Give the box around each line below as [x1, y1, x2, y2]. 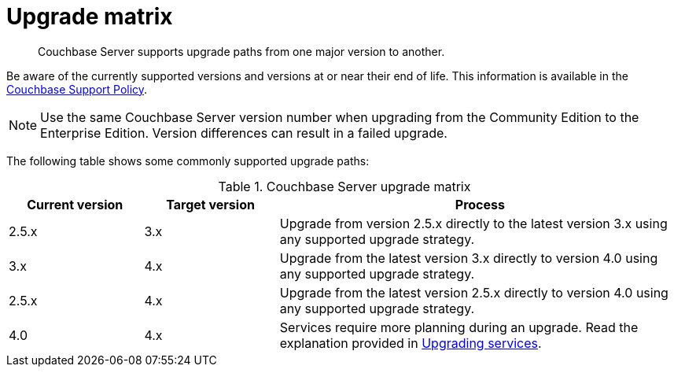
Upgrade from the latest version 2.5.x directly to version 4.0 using [279, 284, 668, 301]
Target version [166, 196, 255, 212]
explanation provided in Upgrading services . [279, 334, 542, 351]
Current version [27, 196, 123, 212]
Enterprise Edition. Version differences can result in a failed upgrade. [40, 124, 447, 141]
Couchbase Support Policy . [6, 82, 148, 96]
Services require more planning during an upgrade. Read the [279, 319, 639, 335]
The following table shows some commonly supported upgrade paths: [6, 153, 370, 168]
